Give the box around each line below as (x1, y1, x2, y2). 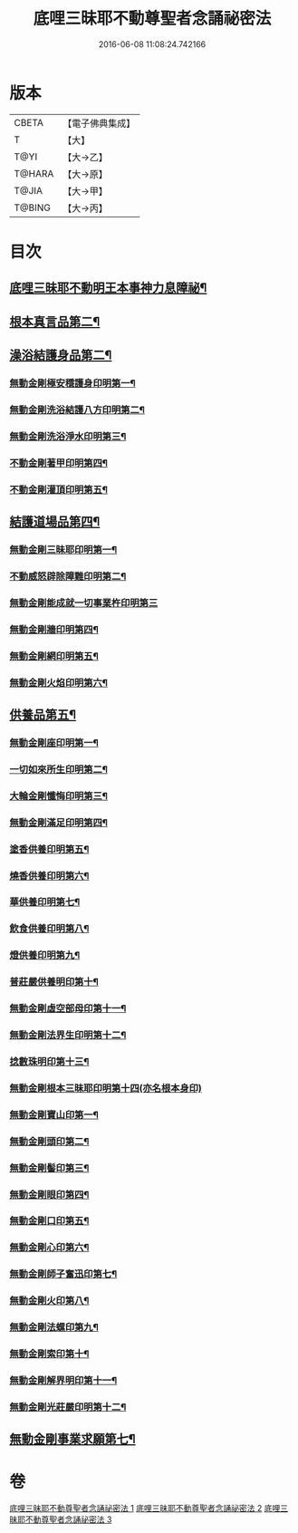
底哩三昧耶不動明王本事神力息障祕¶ (9, 280, 207, 295)
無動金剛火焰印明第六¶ (9, 676, 109, 689)
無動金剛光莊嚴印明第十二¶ (9, 1401, 127, 1413)
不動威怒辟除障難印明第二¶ (9, 570, 127, 583)
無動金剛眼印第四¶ (9, 1188, 90, 1200)
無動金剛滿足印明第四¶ (9, 816, 109, 829)
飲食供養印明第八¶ (9, 922, 90, 935)
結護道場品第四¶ (9, 514, 101, 530)
